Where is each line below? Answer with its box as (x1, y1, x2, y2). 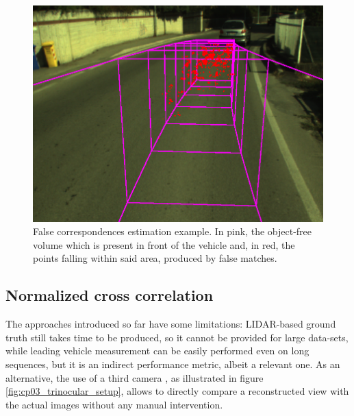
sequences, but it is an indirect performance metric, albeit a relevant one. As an (5, 356, 340, 371)
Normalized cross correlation (5, 284, 214, 306)
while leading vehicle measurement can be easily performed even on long (5, 343, 309, 358)
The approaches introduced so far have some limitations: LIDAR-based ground (5, 317, 336, 331)
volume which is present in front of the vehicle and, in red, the (33, 237, 295, 252)
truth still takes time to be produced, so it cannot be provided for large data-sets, (5, 330, 349, 344)
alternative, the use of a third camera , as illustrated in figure (5, 370, 264, 384)
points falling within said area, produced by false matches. (33, 251, 277, 265)
